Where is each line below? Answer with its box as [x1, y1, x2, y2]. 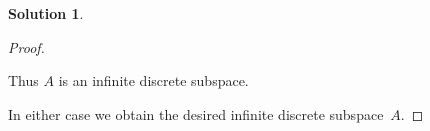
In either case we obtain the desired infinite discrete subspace [8, 103, 384, 124]
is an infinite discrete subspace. [58, 70, 249, 91]
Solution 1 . [8, 3, 84, 23]
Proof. [8, 36, 45, 57]
